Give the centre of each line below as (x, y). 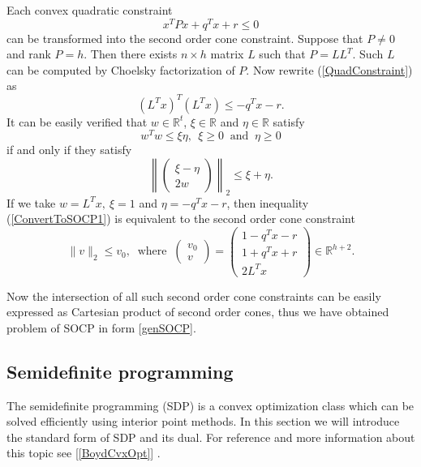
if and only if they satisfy (69, 150)
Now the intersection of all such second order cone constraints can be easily (194, 296)
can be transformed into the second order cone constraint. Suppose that (185, 38)
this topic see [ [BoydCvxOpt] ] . (84, 453)
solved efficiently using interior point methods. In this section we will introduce (203, 421)
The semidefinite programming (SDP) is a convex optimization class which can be (210, 405)
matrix (227, 54)
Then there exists (134, 54)
